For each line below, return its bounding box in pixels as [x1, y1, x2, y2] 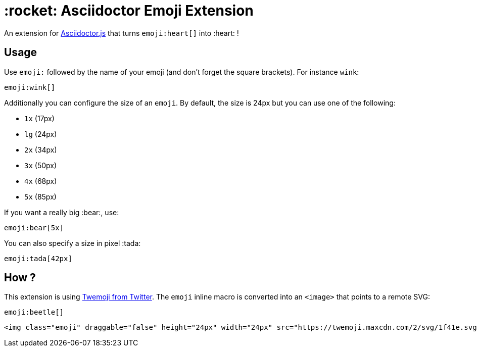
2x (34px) [24, 145, 57, 154]
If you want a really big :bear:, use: [4, 208, 119, 217]
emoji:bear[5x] [4, 223, 64, 232]
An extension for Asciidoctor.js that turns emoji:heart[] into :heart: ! [4, 28, 239, 37]
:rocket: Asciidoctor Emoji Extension [4, 2, 254, 19]
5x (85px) [24, 192, 57, 201]
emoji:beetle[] [4, 308, 64, 317]
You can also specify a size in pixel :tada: [4, 238, 141, 247]
